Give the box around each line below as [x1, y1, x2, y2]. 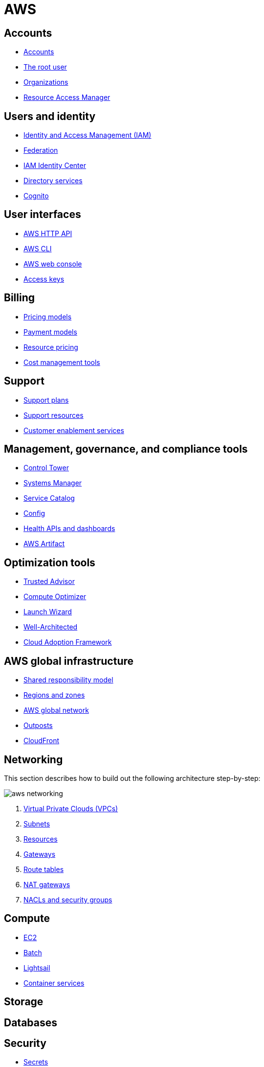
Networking [4, 753, 63, 766]
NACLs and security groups [23, 895, 112, 904]
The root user [23, 63, 67, 72]
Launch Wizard [23, 607, 72, 616]
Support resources [23, 411, 84, 419]
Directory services [23, 176, 83, 185]
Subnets [23, 819, 50, 828]
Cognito [23, 192, 49, 200]
